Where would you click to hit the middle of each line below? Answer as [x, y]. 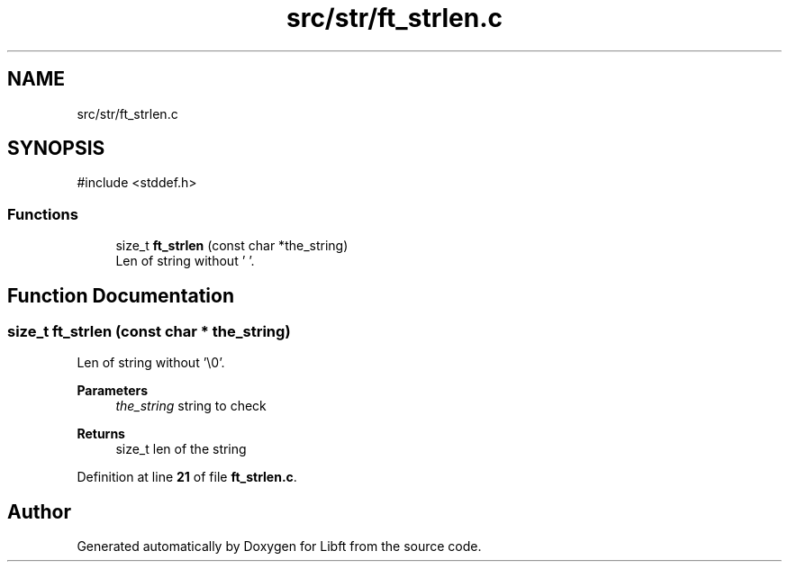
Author [39, 511]
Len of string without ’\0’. [151, 363]
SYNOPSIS [56, 149]
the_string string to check [191, 406]
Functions [43, 214]
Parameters [113, 391]
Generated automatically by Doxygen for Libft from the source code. [279, 546]
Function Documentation [121, 295]
